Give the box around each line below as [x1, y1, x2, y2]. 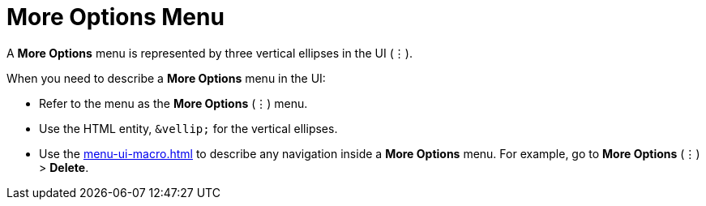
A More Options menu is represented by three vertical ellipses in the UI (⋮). [6, 45, 413, 60]
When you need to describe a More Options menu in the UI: [6, 71, 326, 85]
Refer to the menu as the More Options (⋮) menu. [39, 96, 308, 110]
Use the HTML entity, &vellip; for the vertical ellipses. [39, 121, 338, 135]
